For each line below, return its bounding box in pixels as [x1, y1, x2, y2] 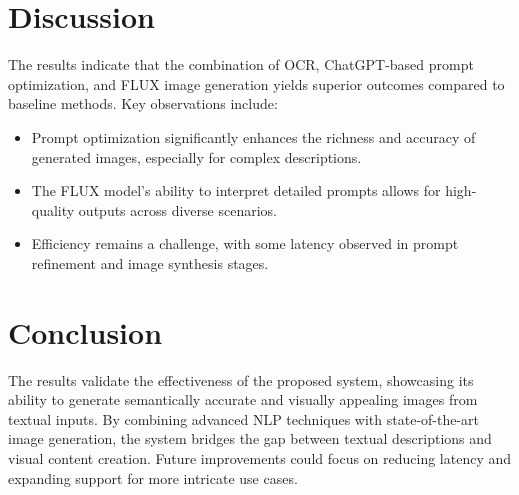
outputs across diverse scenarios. [78, 199, 277, 220]
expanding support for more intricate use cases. [8, 467, 298, 488]
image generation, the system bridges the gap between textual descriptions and [8, 428, 492, 449]
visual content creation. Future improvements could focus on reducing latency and [8, 447, 512, 468]
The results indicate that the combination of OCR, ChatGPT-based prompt [8, 54, 474, 75]
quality [31, 199, 75, 220]
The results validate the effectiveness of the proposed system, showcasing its [8, 369, 474, 390]
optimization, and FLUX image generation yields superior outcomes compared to [8, 73, 505, 94]
